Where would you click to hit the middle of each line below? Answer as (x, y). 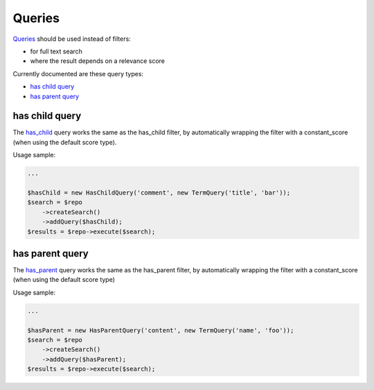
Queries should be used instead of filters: (72, 39)
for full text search (56, 51)
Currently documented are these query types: (78, 73)
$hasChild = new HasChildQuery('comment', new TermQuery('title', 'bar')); (159, 193)
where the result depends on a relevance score (98, 61)
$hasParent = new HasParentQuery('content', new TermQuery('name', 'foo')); (161, 330)
